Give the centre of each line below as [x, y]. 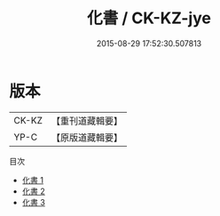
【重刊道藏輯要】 [86, 121]
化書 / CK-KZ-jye [149, 18]
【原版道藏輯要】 [86, 137]
